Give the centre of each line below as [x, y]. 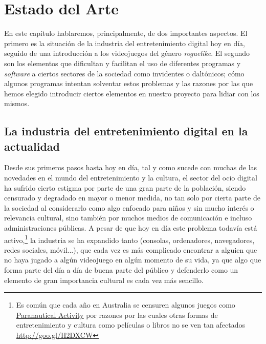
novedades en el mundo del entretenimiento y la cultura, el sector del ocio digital [131, 178]
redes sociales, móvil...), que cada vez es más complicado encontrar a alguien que [131, 249]
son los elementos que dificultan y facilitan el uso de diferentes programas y [123, 63]
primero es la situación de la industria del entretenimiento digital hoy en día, [125, 43]
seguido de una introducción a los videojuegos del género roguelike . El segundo [127, 53]
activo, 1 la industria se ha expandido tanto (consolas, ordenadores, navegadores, [129, 239]
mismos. [17, 103]
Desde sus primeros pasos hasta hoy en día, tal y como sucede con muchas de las [131, 167]
